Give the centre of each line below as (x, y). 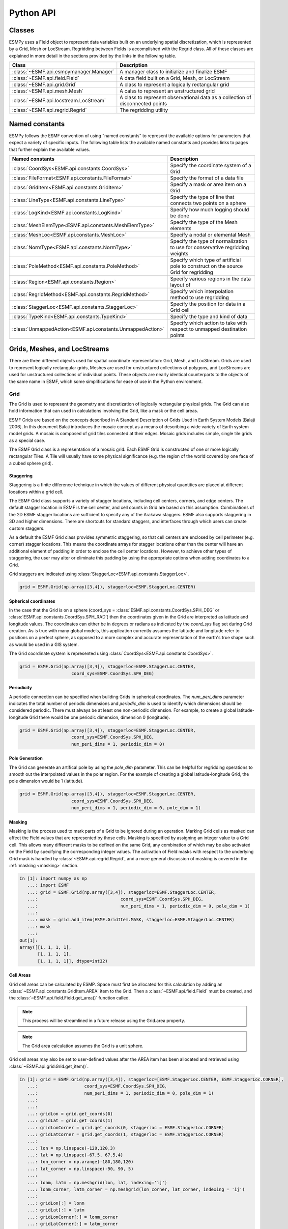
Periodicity (20, 688)
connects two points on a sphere (208, 203)
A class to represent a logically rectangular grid (174, 85)
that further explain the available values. (50, 149)
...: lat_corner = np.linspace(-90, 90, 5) (80, 1169)
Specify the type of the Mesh (204, 222)
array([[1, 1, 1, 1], (45, 947)
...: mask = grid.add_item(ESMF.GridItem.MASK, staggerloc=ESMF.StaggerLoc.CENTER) (131, 920)
